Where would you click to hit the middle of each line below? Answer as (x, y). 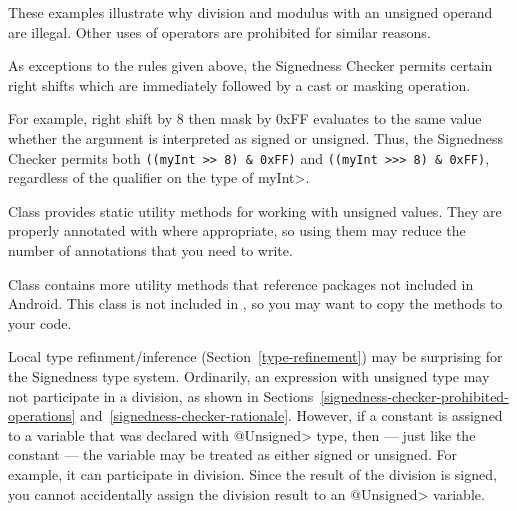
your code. (40, 322)
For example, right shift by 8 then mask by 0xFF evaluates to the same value (245, 118)
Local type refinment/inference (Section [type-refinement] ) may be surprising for (255, 356)
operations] (42, 415)
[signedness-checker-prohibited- (414, 395)
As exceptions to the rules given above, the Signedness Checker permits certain (250, 65)
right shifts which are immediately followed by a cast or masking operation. (239, 84)
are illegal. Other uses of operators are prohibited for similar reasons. (219, 31)
